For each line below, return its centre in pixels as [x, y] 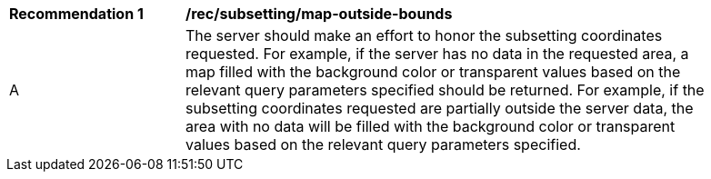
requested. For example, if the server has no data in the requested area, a [437, 54]
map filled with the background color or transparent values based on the [433, 72]
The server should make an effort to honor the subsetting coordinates [424, 35]
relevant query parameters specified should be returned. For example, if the [445, 90]
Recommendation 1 [76, 14]
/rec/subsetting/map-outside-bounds [319, 14]
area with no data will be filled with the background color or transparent [431, 126]
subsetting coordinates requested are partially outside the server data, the [440, 108]
